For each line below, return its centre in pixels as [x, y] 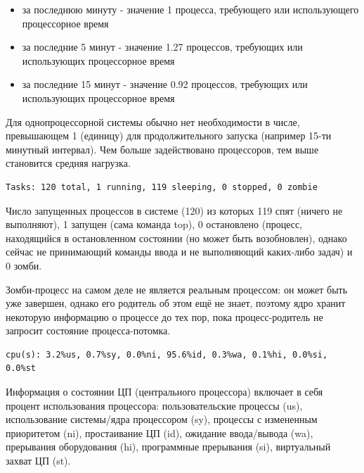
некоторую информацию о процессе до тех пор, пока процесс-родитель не [164, 316]
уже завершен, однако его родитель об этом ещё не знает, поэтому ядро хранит [176, 303]
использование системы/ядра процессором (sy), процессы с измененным [162, 419]
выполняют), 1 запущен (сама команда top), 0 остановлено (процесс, [154, 224]
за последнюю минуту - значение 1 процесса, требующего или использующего [190, 9]
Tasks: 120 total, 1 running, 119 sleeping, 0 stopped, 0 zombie [162, 187]
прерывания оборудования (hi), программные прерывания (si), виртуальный [168, 447]
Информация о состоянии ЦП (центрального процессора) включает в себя [164, 392]
